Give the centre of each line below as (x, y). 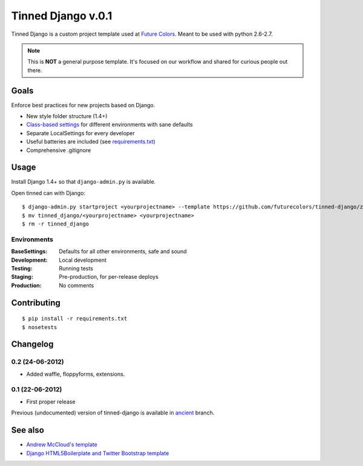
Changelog (32, 345)
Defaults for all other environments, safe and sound (123, 251)
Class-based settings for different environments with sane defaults (110, 125)
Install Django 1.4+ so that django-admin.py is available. (83, 182)
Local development (83, 260)
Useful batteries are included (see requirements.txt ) (91, 142)
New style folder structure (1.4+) (67, 116)
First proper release (51, 401)
